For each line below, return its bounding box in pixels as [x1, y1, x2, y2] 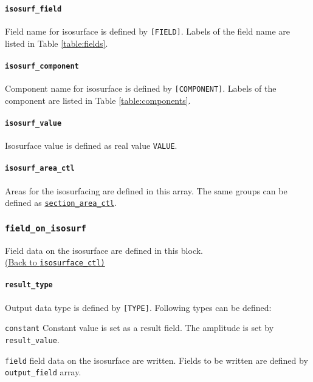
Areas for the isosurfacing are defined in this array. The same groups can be [5, 184, 287, 197]
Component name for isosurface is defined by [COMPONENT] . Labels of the [5, 81, 277, 94]
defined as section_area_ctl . [5, 196, 117, 209]
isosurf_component [5, 61, 79, 70]
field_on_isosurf [5, 223, 86, 233]
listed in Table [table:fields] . [5, 36, 108, 49]
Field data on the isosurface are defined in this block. [5, 244, 204, 256]
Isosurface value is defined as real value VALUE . [5, 139, 177, 152]
